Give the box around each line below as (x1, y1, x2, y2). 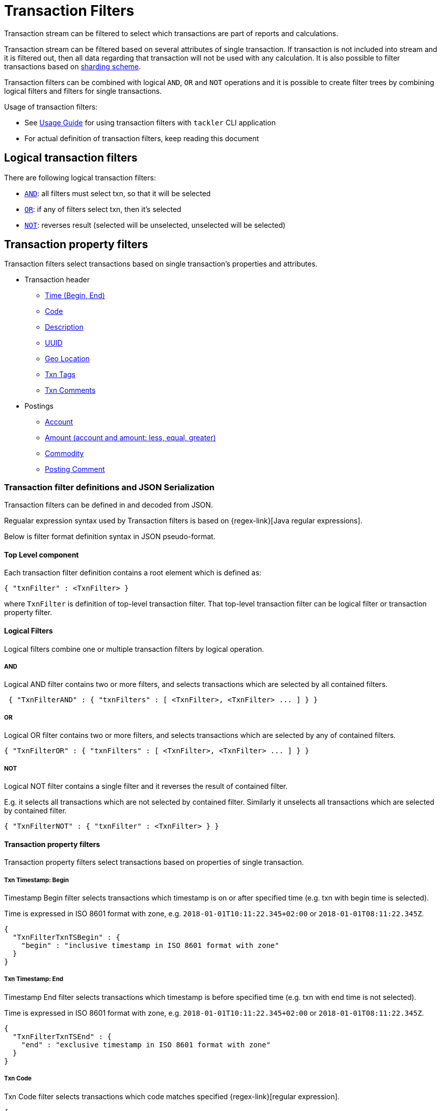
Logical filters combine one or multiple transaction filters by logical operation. (4, 644, 264, 653)
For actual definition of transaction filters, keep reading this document (24, 134, 259, 143)
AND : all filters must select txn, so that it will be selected (24, 189, 211, 198)
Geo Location (45, 354, 90, 363)
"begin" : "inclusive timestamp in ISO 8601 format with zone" (21, 941, 279, 949)
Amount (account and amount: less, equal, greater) (45, 433, 216, 442)
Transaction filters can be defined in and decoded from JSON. (4, 500, 213, 510)
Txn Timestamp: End (4, 975, 64, 983)
